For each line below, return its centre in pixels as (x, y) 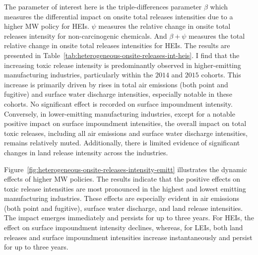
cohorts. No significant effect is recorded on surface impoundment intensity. (118, 103)
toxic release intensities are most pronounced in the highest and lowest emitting (125, 188)
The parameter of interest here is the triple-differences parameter (103, 6)
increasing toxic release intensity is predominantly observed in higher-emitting (123, 65)
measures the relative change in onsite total (164, 26)
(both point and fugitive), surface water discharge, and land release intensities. (124, 208)
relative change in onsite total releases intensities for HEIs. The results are (117, 45)
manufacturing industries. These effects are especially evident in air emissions (122, 198)
